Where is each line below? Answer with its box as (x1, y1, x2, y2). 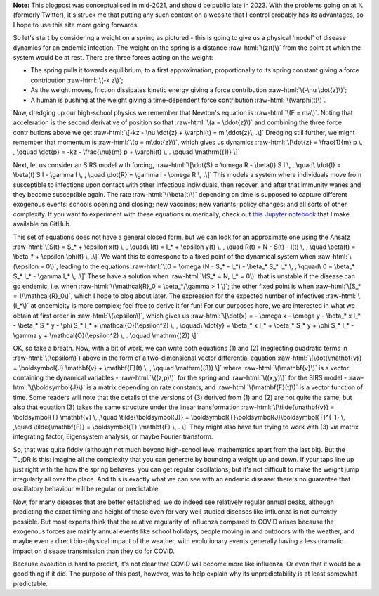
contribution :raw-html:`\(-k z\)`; (30, 76, 124, 84)
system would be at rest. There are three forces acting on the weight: (13, 53, 213, 61)
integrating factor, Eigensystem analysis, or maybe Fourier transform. (13, 432, 213, 441)
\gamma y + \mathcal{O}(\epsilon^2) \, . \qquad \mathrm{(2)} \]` (13, 331, 199, 339)
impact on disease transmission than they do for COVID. (13, 547, 175, 555)
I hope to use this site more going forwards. (13, 20, 140, 29)
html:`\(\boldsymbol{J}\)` (13, 383, 86, 391)
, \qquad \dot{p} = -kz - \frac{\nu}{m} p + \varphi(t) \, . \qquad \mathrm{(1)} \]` (13, 148, 240, 156)
